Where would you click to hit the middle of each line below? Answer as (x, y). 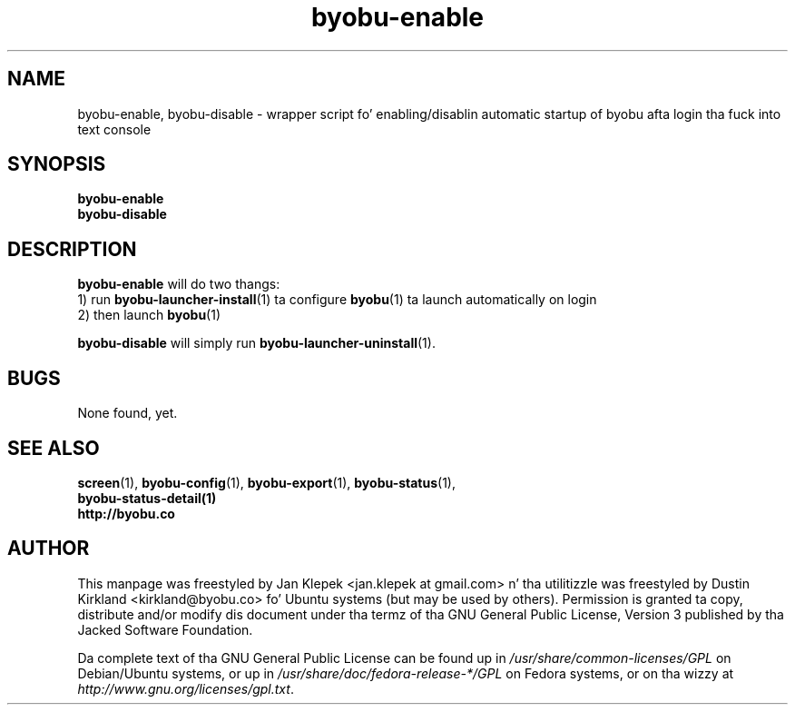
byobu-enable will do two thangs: (179, 284)
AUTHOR (49, 549)
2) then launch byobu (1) (149, 315)
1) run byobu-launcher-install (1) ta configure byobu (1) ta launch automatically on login (337, 300)
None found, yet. (128, 413)
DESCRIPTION (72, 249)
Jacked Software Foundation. (165, 629)
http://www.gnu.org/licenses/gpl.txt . (186, 688)
